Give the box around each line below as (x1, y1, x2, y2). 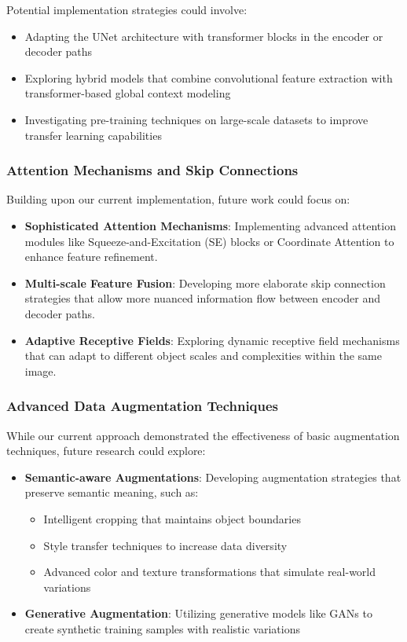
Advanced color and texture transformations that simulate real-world (43, 563, 376, 580)
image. (24, 362, 57, 379)
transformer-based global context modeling (24, 85, 231, 101)
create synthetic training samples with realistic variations (24, 620, 300, 636)
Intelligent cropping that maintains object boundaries (43, 510, 301, 526)
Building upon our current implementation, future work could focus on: (6, 191, 350, 207)
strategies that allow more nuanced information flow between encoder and (24, 290, 380, 306)
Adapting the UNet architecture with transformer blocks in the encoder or (24, 28, 383, 44)
